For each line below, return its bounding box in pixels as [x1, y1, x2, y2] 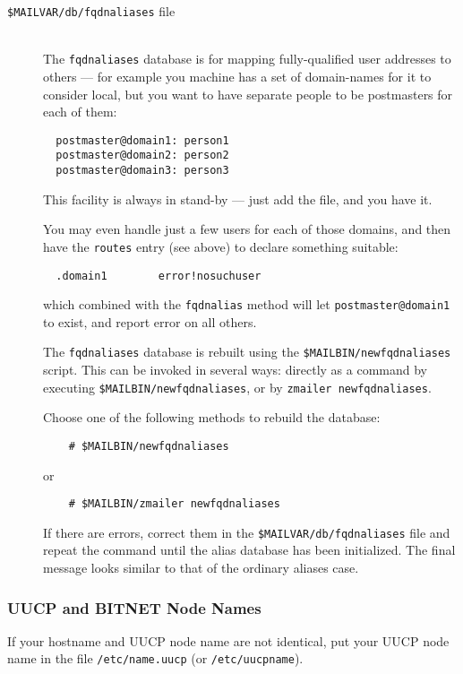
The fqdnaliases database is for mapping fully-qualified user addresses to [43, 49, 451, 68]
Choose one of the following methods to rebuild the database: [43, 408, 381, 427]
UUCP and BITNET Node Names [7, 596, 262, 618]
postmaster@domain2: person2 [56, 149, 229, 162]
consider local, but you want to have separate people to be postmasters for [43, 84, 453, 103]
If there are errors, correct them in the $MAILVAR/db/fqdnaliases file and [43, 523, 450, 541]
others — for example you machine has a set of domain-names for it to [43, 66, 432, 85]
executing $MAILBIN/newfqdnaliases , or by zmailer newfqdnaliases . [43, 377, 432, 396]
